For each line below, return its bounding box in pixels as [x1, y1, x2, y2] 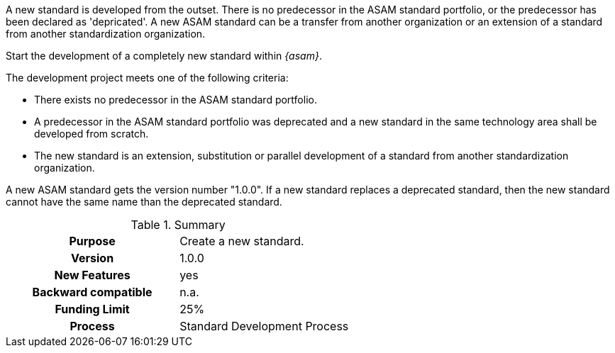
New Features [54, 268, 131, 282]
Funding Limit [55, 302, 130, 316]
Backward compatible [32, 285, 153, 299]
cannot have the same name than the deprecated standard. [6, 196, 282, 208]
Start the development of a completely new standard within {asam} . [6, 50, 322, 62]
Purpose [69, 234, 116, 248]
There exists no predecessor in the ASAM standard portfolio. [34, 94, 317, 106]
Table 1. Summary [131, 218, 226, 232]
